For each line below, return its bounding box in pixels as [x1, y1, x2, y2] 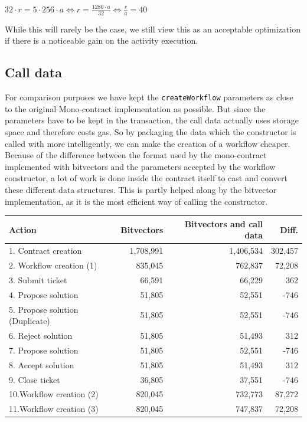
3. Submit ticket [9, 273, 67, 286]
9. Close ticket [9, 373, 60, 385]
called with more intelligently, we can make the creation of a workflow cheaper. [5, 137, 290, 149]
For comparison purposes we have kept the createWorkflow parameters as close [5, 91, 293, 103]
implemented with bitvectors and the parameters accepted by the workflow [5, 160, 276, 172]
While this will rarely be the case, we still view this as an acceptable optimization [5, 22, 301, 35]
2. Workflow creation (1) [9, 259, 97, 271]
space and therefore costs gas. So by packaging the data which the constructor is [5, 126, 296, 138]
